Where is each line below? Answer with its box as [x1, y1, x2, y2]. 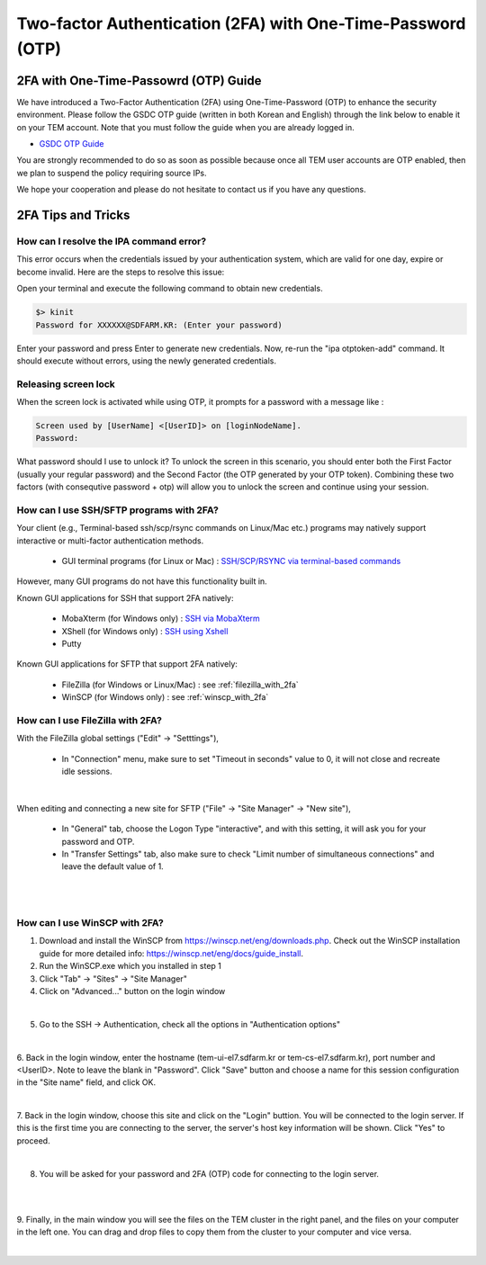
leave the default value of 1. [61, 861, 164, 872]
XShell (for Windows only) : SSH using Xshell [61, 625, 229, 636]
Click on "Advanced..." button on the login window [39, 985, 226, 996]
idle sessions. [61, 766, 112, 777]
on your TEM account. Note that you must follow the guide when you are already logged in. [16, 121, 355, 132]
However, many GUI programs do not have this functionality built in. [16, 576, 267, 587]
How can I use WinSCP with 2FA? [16, 917, 164, 929]
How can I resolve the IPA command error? [16, 235, 207, 247]
